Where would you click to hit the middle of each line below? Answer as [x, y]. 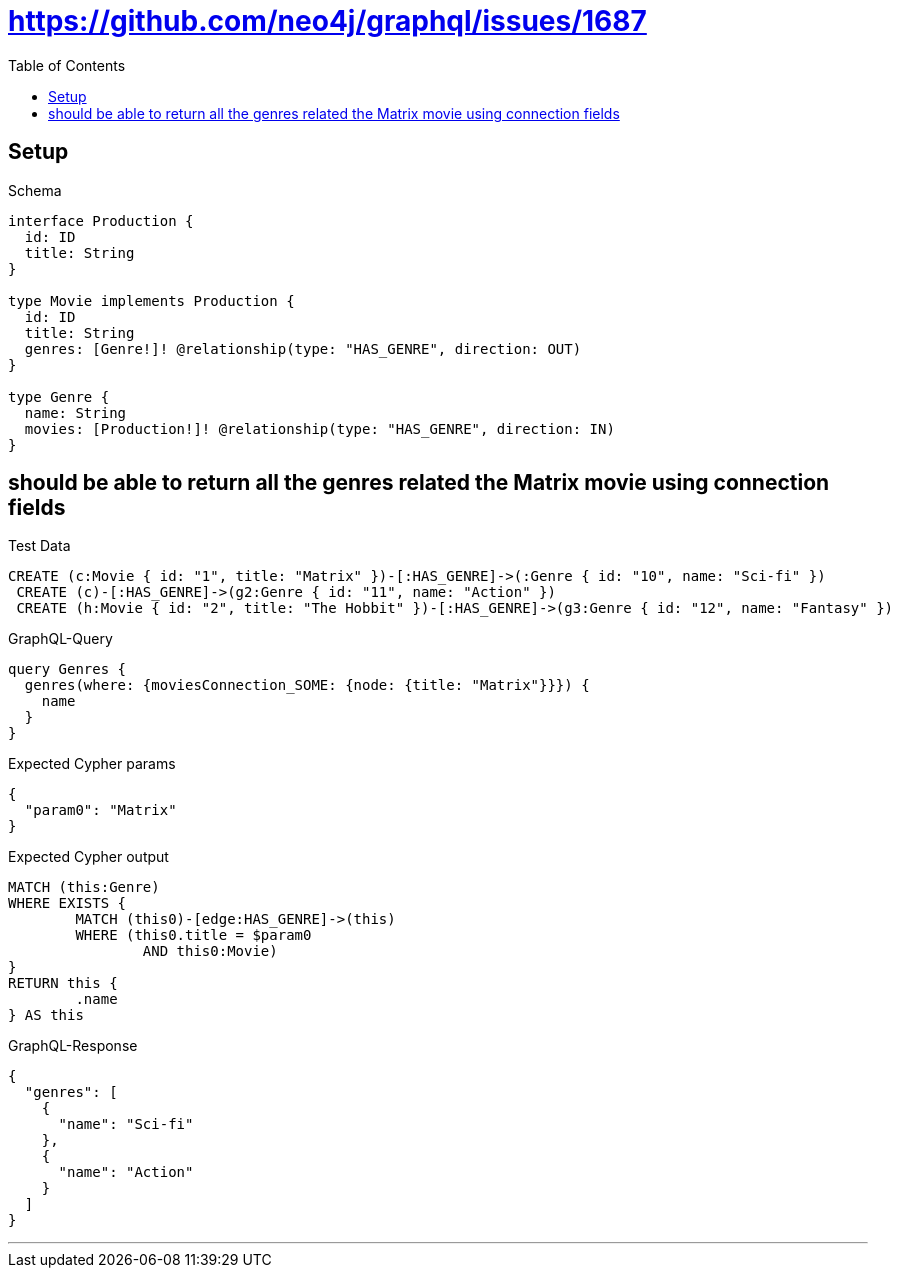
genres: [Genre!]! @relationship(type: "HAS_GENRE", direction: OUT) [303, 348]
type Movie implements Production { [151, 300]
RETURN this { [63, 983]
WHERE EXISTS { [67, 903]
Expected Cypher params [92, 764]
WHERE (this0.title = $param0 [193, 935]
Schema [35, 190]
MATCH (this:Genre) [84, 887]
